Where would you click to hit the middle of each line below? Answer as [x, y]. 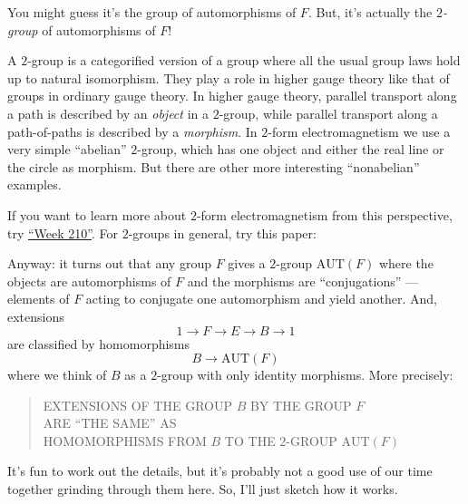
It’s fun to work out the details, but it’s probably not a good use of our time [220, 471]
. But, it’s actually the [370, 12]
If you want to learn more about [97, 214]
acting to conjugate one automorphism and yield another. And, [261, 299]
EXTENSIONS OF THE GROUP [137, 405]
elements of [39, 299]
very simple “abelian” [67, 149]
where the [406, 263]
